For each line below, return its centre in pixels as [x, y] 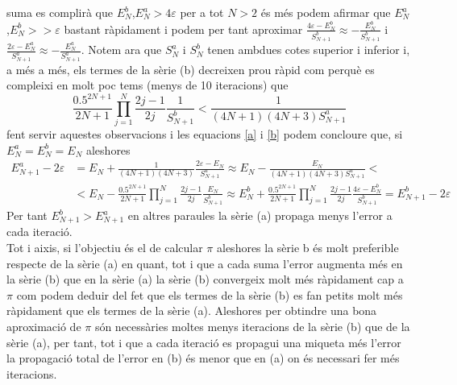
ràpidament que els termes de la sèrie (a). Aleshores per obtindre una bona [192, 310]
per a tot [202, 12]
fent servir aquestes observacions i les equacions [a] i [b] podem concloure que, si [205, 134]
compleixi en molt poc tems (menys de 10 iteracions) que [147, 85]
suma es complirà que [60, 12]
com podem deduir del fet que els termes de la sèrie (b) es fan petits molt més [210, 294]
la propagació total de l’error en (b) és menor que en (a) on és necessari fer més [203, 358]
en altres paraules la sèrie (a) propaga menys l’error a [260, 215]
